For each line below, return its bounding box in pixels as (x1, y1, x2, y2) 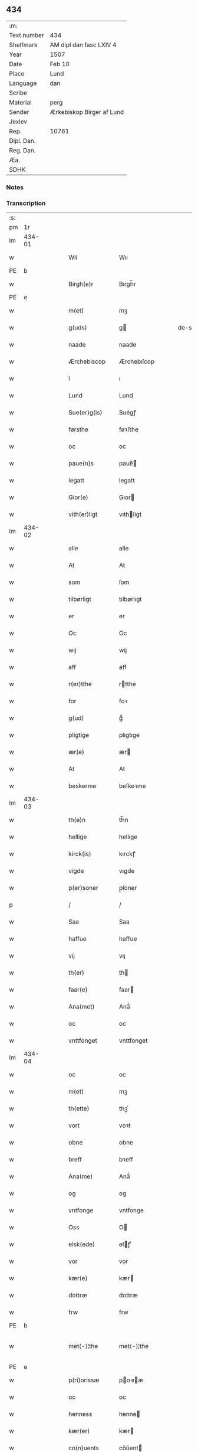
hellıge (118, 833, 138, 841)
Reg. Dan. (9, 146, 37, 154)
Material (9, 98, 32, 106)
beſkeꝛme (118, 782, 146, 790)
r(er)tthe (68, 680, 93, 689)
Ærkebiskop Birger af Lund (49, 107, 124, 116)
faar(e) (68, 986, 88, 994)
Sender (9, 107, 29, 116)
